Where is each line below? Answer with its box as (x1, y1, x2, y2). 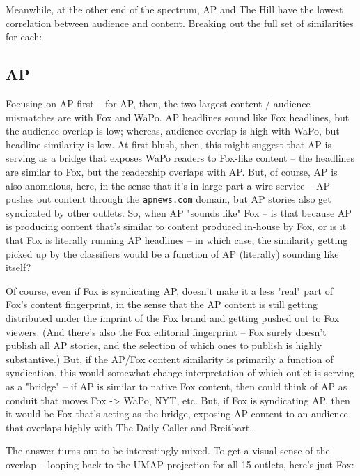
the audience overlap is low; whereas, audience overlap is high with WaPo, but (6, 123, 340, 138)
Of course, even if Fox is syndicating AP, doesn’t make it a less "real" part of (6, 283, 333, 298)
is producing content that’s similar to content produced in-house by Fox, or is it (6, 219, 347, 233)
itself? (6, 260, 31, 275)
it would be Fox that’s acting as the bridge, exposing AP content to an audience (6, 406, 348, 421)
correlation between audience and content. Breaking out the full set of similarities (6, 15, 354, 30)
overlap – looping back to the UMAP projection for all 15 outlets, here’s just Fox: (6, 456, 354, 471)
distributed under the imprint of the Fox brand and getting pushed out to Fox (6, 310, 340, 325)
